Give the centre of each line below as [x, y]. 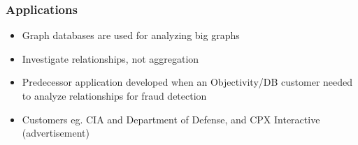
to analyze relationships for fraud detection [114, 96]
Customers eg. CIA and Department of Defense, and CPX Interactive [171, 119]
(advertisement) [56, 133]
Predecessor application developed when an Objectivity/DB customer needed [187, 82]
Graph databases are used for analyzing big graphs [131, 35]
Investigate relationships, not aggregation [110, 58]
